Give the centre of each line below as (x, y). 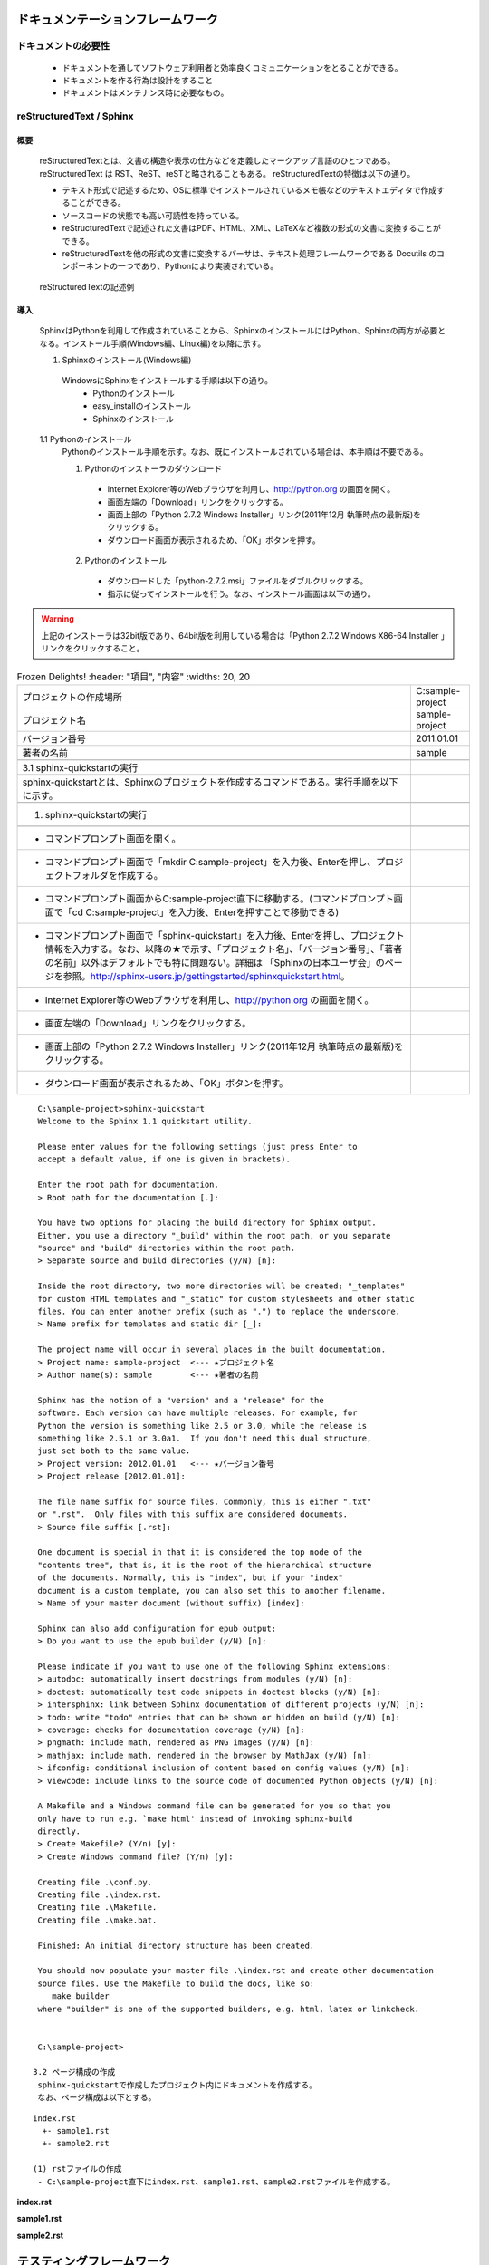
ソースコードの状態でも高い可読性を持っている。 (153, 215)
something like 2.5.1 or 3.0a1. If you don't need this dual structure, (205, 1438)
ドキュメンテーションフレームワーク (118, 19)
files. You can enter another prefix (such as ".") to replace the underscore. (219, 1312)
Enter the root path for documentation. (128, 1185)
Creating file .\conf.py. (95, 1882)
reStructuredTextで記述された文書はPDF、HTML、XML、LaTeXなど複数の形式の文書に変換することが (251, 228)
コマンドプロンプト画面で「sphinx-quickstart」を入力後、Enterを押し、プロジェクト (225, 935)
